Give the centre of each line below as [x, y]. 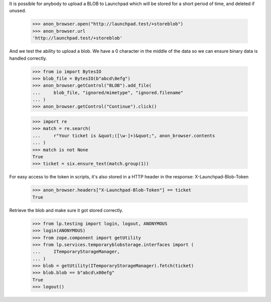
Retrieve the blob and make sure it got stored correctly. [66, 210]
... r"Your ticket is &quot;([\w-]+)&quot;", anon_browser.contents [124, 135]
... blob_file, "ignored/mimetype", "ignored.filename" [108, 92]
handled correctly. [28, 58]
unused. [18, 11]
